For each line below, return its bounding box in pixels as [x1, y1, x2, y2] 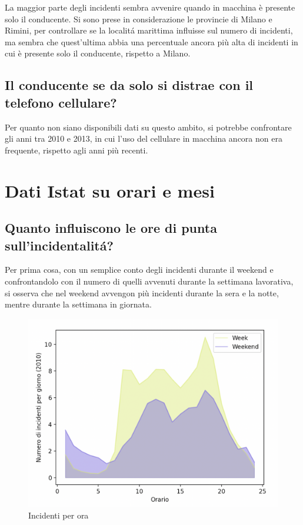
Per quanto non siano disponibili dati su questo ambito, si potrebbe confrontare [5, 121, 292, 133]
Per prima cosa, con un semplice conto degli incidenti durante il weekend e [5, 263, 274, 276]
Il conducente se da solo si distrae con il [5, 76, 254, 94]
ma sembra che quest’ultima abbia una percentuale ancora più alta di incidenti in [5, 35, 298, 48]
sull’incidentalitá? [5, 236, 114, 254]
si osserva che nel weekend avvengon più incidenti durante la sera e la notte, [5, 286, 279, 299]
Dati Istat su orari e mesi [5, 178, 215, 202]
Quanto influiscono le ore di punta [5, 219, 217, 237]
